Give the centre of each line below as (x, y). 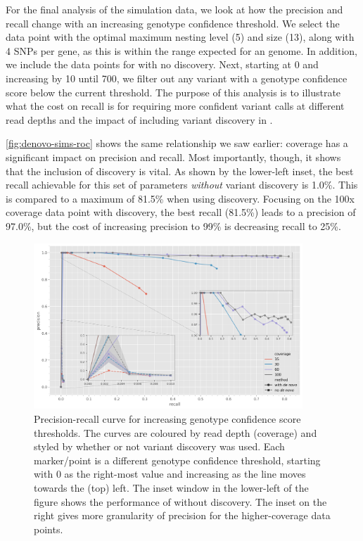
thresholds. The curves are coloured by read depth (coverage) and (176, 432)
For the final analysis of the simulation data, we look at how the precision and (174, 9)
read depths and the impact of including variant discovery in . (139, 119)
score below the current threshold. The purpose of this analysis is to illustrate (173, 92)
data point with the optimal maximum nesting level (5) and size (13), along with (180, 37)
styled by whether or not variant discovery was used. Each (159, 446)
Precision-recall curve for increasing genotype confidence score (167, 418)
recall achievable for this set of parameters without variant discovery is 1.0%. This (182, 185)
